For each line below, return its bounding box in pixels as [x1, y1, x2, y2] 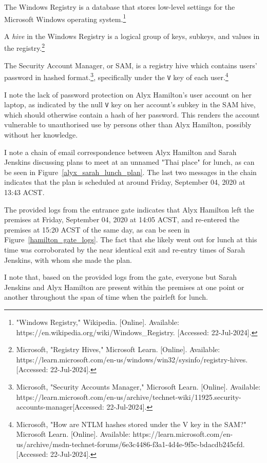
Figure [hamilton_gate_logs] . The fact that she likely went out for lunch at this [4, 234, 257, 245]
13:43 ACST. [4, 187, 45, 197]
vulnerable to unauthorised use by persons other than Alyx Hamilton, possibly [4, 119, 252, 130]
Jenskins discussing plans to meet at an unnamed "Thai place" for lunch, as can [4, 157, 255, 167]
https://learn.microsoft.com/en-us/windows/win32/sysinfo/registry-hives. [16, 354, 248, 364]
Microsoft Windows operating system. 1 [4, 12, 126, 24]
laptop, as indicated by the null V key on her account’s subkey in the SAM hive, [4, 99, 256, 110]
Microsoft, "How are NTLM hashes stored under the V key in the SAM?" [16, 418, 246, 429]
